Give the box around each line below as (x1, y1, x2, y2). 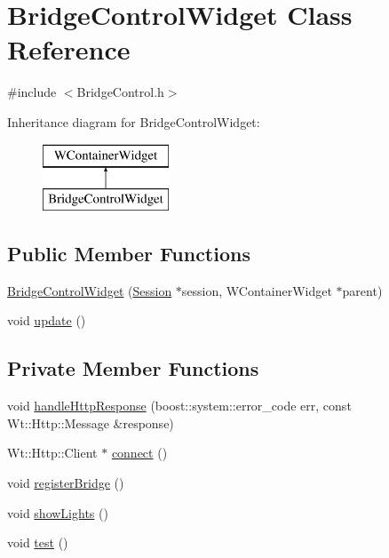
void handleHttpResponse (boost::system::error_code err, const (7, 396, 352, 415)
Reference (7, 31, 131, 68)
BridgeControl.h (76, 83, 164, 101)
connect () (111, 443, 168, 462)
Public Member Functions (7, 240, 250, 267)
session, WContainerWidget (181, 281, 332, 299)
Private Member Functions (7, 355, 259, 382)
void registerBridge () (7, 474, 124, 492)
